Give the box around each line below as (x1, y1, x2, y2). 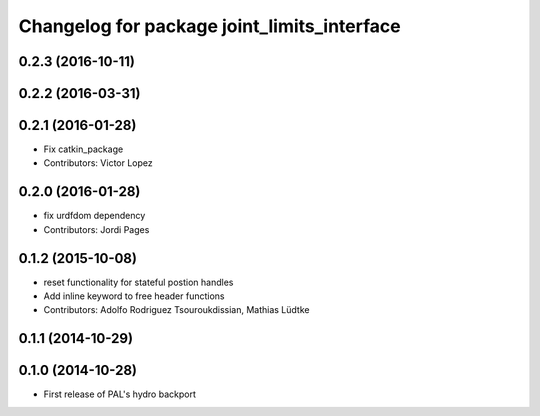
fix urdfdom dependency (43, 210, 146, 222)
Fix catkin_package (43, 143, 124, 155)
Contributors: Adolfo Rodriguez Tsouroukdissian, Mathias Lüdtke (43, 304, 310, 316)
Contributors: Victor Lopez (43, 157, 154, 169)
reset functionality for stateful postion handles (43, 276, 234, 288)
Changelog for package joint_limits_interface (18, 15, 401, 37)
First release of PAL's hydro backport (43, 388, 197, 400)
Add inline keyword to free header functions (43, 290, 225, 302)
